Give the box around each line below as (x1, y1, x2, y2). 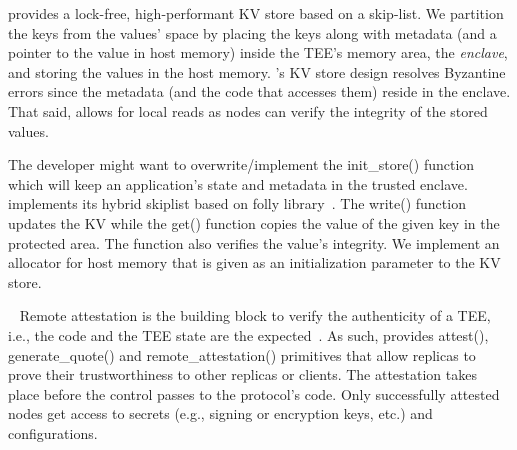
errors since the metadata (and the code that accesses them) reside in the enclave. (8, 81, 511, 102)
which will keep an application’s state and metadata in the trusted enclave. (8, 173, 468, 194)
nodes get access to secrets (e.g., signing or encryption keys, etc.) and (8, 403, 433, 424)
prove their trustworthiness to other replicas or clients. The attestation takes (8, 364, 477, 385)
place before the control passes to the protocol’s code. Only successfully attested (8, 383, 500, 404)
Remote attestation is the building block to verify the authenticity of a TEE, (19, 305, 491, 326)
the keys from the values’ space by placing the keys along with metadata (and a (8, 22, 497, 43)
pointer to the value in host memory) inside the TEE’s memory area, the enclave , (8, 42, 508, 63)
